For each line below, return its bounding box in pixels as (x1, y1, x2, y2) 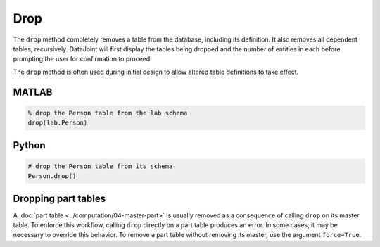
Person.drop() (27, 172, 77, 180)
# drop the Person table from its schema (27, 162, 173, 170)
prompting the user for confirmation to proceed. (13, 55, 153, 63)
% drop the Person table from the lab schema (27, 109, 188, 117)
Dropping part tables (13, 192, 106, 204)
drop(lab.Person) (27, 119, 88, 127)
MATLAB (13, 86, 53, 98)
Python (13, 139, 46, 151)
